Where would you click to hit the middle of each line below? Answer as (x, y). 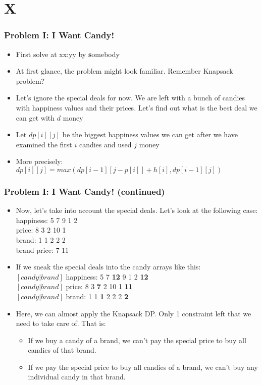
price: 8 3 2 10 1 (41, 230)
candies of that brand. (62, 350)
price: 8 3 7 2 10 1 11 (99, 286)
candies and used (105, 144)
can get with (35, 117)
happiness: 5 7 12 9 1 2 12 (107, 276)
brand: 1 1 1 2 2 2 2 (97, 296)
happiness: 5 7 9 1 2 (47, 220)
